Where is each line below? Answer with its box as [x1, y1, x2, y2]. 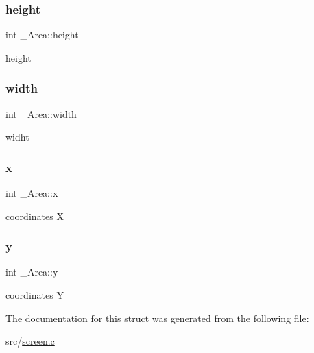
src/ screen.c [5, 334, 55, 348]
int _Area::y [5, 265, 58, 279]
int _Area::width [5, 106, 77, 121]
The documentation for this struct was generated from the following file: [5, 311, 309, 325]
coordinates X [5, 208, 64, 223]
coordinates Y [5, 288, 64, 302]
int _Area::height [5, 27, 79, 42]
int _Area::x [5, 186, 58, 200]
